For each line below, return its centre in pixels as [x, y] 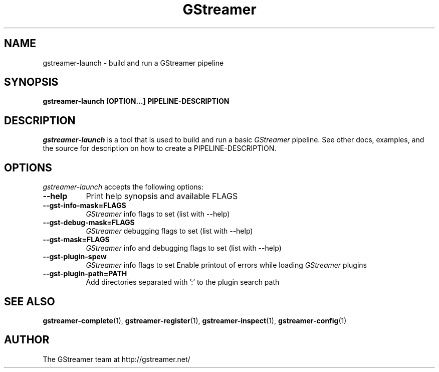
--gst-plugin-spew [75, 257]
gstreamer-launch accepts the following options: [123, 187]
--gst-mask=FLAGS [76, 240]
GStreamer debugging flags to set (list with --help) [169, 231]
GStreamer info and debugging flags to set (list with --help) [184, 248]
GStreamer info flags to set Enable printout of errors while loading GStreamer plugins [226, 265]
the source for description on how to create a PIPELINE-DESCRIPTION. [160, 148]
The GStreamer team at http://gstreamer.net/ [117, 359]
